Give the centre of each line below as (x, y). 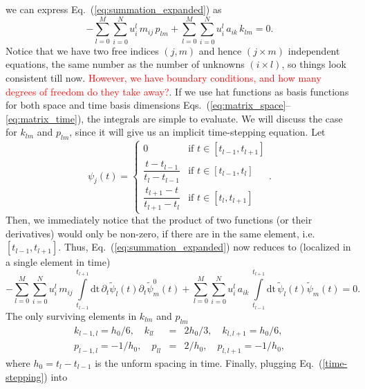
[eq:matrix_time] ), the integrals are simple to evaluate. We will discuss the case (174, 118)
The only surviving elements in (71, 315)
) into (56, 376)
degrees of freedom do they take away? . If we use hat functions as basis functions (177, 91)
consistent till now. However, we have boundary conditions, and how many (163, 77)
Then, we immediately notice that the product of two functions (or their (159, 220)
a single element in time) (58, 262)
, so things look (314, 64)
